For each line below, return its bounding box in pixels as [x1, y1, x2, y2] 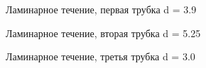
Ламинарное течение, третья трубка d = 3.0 [6, 49, 195, 64]
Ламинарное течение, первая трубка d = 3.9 [6, 2, 197, 16]
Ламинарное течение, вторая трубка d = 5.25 [6, 25, 201, 40]
